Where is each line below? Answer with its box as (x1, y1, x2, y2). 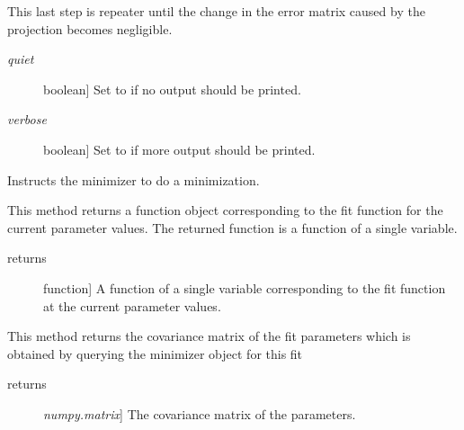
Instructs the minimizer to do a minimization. (7, 170, 260, 189)
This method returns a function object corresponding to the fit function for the (7, 201, 443, 219)
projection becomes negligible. (7, 19, 173, 38)
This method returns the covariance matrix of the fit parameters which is (7, 327, 411, 345)
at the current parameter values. (43, 296, 221, 315)
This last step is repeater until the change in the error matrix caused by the (7, 2, 425, 20)
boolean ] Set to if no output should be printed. (43, 79, 301, 98)
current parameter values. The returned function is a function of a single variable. (7, 218, 458, 237)
